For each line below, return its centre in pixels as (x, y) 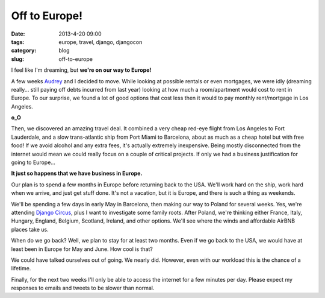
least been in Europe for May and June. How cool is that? (82, 249)
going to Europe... (33, 162)
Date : (18, 34)
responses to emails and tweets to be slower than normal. (83, 288)
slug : (17, 59)
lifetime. (21, 268)
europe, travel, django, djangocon (101, 42)
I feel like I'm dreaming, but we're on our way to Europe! (81, 70)
